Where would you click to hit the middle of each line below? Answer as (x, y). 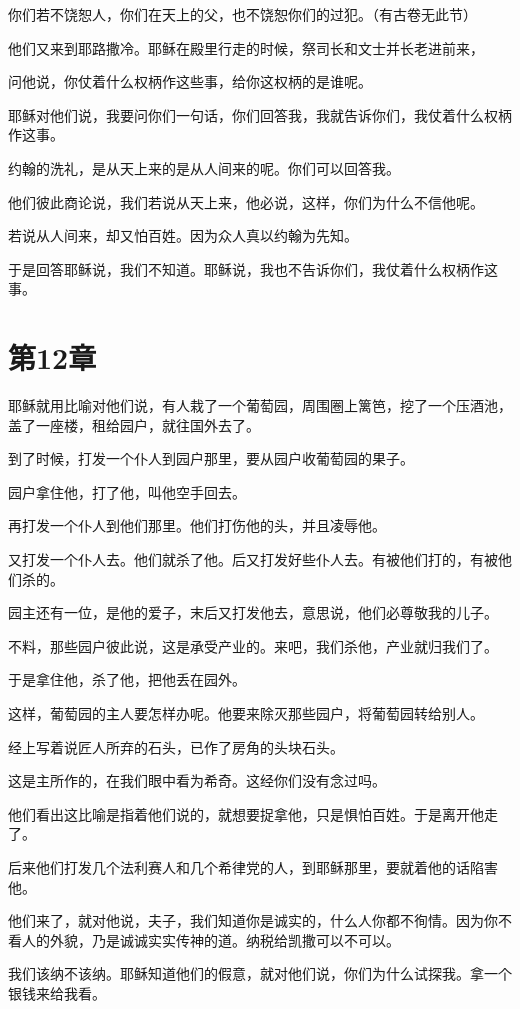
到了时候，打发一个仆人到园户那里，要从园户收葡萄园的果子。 (211, 458)
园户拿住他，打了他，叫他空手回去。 (127, 491)
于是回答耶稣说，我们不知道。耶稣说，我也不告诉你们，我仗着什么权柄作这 (253, 268)
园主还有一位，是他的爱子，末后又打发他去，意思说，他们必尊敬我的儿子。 (253, 612)
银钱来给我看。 (57, 992)
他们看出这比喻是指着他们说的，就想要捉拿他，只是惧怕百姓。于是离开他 (246, 813)
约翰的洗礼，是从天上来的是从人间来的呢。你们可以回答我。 (204, 167)
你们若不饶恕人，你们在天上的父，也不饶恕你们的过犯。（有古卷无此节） (242, 14)
